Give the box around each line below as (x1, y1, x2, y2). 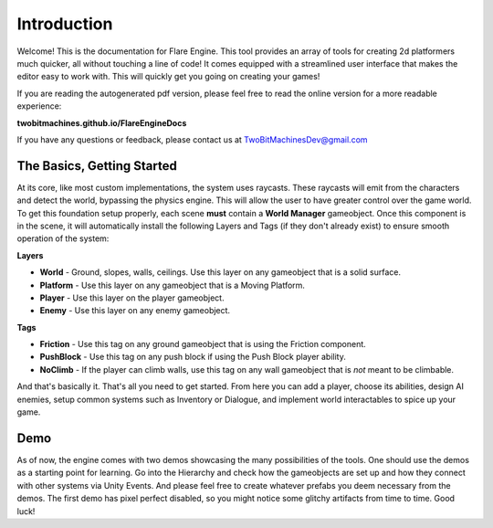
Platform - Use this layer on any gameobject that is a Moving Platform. (39, 280, 306, 290)
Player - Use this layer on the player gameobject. (39, 292, 225, 303)
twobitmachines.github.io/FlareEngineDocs (16, 117, 187, 128)
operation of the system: (16, 233, 110, 244)
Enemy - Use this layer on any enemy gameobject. (39, 305, 231, 316)
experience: (16, 100, 62, 111)
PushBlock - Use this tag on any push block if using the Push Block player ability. (39, 352, 346, 363)
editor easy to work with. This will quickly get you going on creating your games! (16, 71, 320, 82)
